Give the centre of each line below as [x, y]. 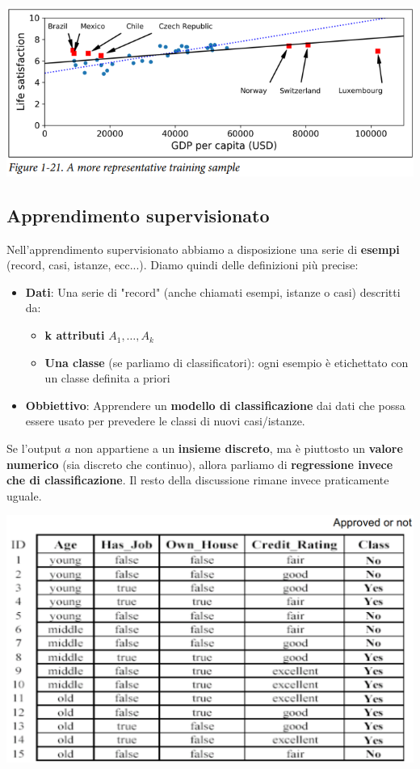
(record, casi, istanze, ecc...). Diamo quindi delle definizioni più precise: [183, 265]
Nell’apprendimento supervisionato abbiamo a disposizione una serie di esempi [203, 249]
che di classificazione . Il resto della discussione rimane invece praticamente [198, 480]
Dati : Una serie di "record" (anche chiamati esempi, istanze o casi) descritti [213, 292]
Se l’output [34, 448]
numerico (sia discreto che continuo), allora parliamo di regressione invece [200, 464]
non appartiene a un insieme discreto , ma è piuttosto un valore [239, 448]
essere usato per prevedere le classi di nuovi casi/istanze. [165, 421]
